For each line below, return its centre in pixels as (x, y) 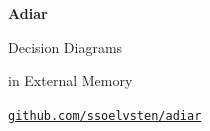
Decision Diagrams (65, 46)
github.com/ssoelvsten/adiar (105, 115)
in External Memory (70, 80)
